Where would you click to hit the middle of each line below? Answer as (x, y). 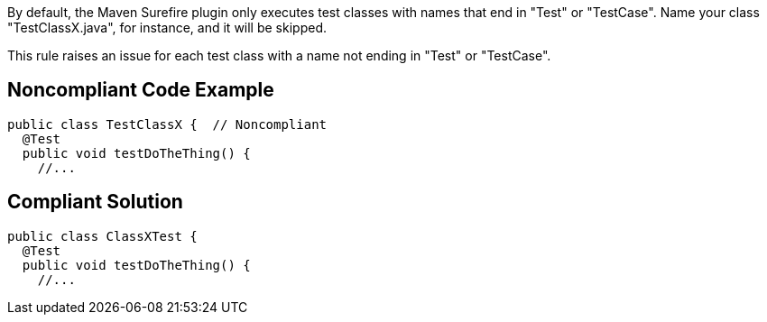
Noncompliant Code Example (141, 90)
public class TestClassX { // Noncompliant (167, 124)
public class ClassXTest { (102, 236)
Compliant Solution (95, 202)
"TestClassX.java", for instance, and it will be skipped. (167, 28)
